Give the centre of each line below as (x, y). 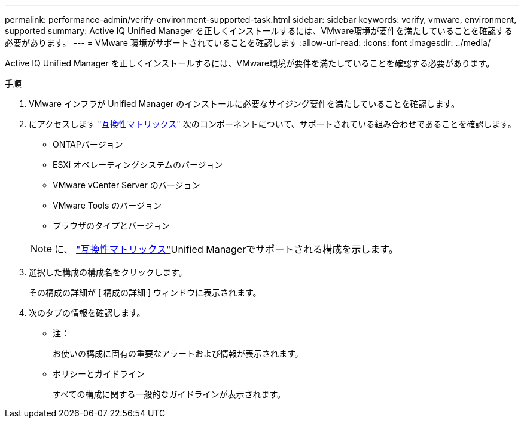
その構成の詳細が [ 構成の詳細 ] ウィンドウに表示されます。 (145, 292)
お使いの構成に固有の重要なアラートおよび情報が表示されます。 (178, 353)
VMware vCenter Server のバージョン (127, 185)
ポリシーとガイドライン (99, 374)
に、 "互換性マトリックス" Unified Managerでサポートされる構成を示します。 (226, 249)
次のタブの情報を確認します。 (87, 313)
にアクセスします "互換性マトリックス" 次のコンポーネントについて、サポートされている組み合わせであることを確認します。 (272, 124)
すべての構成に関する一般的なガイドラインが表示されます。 (169, 394)
